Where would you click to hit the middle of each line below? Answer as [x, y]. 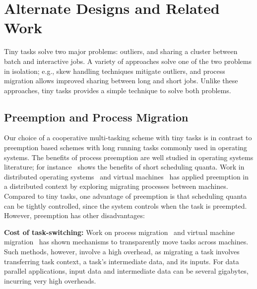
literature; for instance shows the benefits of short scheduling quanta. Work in [124, 167]
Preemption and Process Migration [96, 117]
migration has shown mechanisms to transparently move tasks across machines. [126, 242]
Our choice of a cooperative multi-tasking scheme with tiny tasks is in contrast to [128, 138]
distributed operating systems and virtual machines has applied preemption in [127, 176]
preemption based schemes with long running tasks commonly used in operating [126, 147]
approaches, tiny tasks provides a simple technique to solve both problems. [118, 90]
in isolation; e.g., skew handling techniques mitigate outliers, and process [115, 71]
